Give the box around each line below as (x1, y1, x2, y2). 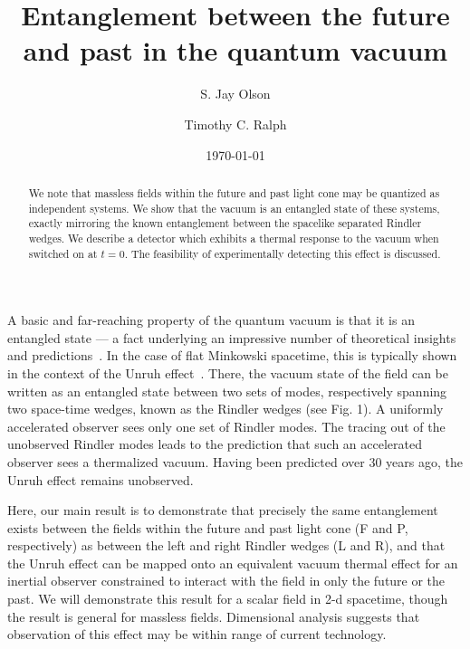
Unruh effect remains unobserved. (7, 470, 194, 489)
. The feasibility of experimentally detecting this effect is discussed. (124, 245, 441, 261)
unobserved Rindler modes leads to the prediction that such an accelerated (7, 434, 422, 453)
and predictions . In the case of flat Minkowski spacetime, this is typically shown (7, 346, 457, 365)
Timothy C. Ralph (184, 114, 287, 133)
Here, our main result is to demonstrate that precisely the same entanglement (7, 501, 438, 520)
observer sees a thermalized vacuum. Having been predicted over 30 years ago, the (7, 452, 463, 471)
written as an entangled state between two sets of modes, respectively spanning (7, 381, 447, 400)
